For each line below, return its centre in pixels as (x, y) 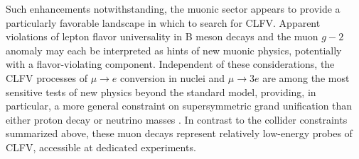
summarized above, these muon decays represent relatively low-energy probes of (179, 133)
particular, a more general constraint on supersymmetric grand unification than (179, 106)
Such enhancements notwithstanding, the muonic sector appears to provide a (173, 8)
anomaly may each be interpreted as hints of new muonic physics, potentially (174, 50)
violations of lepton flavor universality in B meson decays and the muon (162, 36)
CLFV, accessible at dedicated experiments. (101, 147)
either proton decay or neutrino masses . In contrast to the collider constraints (177, 119)
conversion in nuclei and (173, 77)
